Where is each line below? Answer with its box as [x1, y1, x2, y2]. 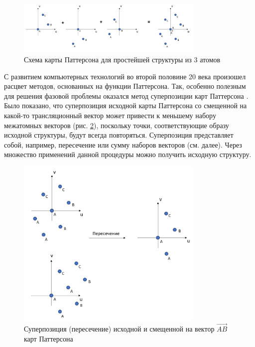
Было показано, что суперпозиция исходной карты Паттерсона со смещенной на [4, 100, 247, 111]
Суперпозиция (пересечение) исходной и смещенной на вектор [24, 324, 215, 334]
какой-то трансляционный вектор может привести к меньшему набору [4, 110, 216, 120]
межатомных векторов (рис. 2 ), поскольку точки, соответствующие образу [4, 120, 229, 130]
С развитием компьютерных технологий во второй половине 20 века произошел [4, 71, 246, 81]
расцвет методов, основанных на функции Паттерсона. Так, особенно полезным [4, 81, 246, 91]
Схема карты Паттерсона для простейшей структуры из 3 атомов [24, 54, 221, 64]
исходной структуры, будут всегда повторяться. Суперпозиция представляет [4, 130, 234, 140]
